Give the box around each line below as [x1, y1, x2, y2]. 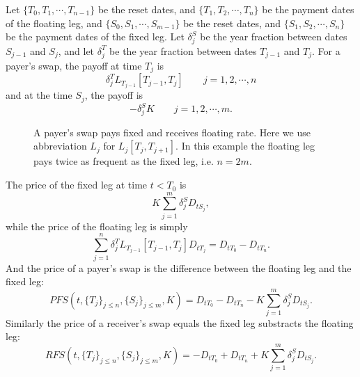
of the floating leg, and [6, 15, 102, 30]
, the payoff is [84, 88, 143, 102]
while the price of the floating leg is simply [6, 218, 188, 233]
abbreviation [33, 138, 87, 153]
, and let [58, 43, 95, 58]
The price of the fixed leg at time [6, 177, 148, 192]
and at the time [6, 88, 72, 102]
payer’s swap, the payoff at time [6, 58, 142, 72]
